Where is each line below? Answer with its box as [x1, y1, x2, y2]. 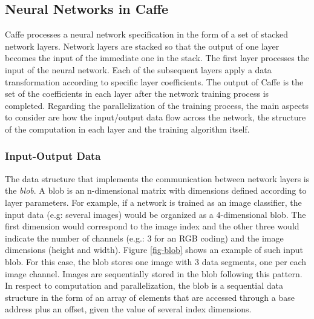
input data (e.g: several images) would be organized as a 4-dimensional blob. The [5, 208, 306, 220]
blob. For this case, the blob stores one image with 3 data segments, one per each [5, 255, 307, 268]
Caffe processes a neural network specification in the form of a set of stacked [5, 28, 288, 41]
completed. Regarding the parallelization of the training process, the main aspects [5, 99, 309, 111]
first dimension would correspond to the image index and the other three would [5, 220, 299, 232]
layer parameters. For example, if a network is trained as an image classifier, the [5, 196, 302, 208]
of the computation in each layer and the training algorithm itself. [5, 122, 250, 135]
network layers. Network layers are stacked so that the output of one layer [5, 39, 280, 52]
